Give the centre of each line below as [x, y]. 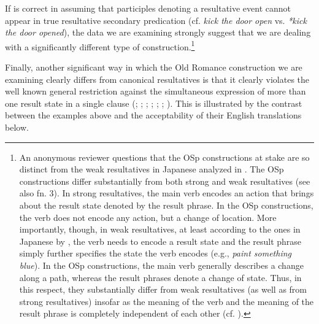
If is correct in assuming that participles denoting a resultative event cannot [148, 8]
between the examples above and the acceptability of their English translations [153, 115]
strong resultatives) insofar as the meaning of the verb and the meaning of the [167, 301]
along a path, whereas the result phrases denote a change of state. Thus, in [160, 277]
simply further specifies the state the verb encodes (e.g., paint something [155, 253]
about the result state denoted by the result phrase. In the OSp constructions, [166, 205]
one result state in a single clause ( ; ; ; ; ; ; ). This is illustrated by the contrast [154, 103]
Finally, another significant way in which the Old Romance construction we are [154, 67]
